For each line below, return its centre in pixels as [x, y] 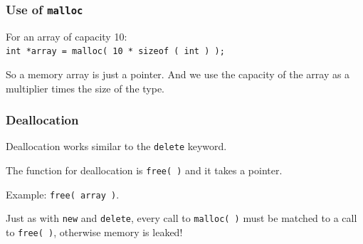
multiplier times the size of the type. [85, 88]
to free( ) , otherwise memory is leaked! [94, 232]
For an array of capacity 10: [67, 36]
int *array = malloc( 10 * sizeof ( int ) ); [115, 52]
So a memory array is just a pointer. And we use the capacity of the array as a [178, 74]
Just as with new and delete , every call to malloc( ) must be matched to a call [181, 218]
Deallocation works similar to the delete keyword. [116, 146]
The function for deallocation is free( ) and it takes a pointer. [144, 170]
